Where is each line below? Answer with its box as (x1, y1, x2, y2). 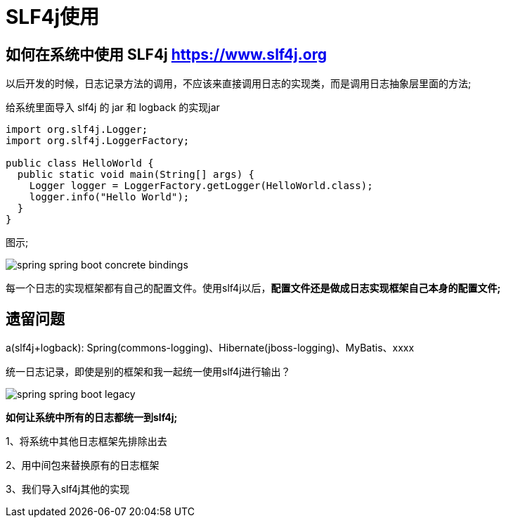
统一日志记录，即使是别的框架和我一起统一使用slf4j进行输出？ (6, 366, 291, 378)
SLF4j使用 (6, 5, 100, 29)
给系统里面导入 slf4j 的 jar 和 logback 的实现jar (6, 101, 220, 114)
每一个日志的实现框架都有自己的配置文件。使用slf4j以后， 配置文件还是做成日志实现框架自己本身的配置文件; (6, 282, 501, 295)
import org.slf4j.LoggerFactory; (6, 135, 190, 147)
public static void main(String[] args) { (17, 169, 255, 181)
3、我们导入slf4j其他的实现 (6, 483, 130, 496)
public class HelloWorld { (6, 157, 154, 169)
